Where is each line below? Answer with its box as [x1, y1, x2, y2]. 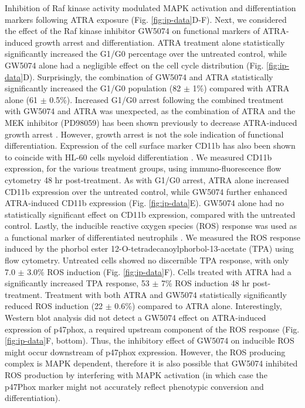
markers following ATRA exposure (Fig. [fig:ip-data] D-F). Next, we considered [5, 13, 287, 25]
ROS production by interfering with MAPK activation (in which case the [5, 369, 267, 380]
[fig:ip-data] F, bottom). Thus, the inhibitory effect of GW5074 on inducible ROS [5, 334, 294, 347]
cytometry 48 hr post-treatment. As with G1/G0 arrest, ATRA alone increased [5, 173, 289, 186]
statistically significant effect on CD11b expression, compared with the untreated [5, 208, 296, 220]
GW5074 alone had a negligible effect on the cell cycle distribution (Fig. [5, 59, 264, 71]
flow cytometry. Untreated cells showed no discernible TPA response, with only [5, 254, 289, 266]
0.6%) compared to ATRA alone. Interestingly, [114, 300, 282, 312]
